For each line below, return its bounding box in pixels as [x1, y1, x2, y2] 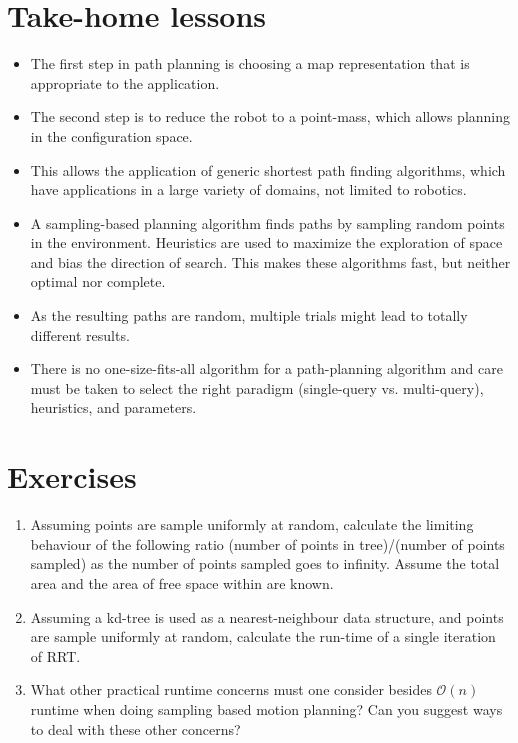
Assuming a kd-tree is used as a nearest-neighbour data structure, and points [30, 606, 504, 627]
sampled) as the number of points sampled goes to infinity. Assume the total [30, 553, 500, 574]
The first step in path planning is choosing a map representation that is [30, 53, 470, 74]
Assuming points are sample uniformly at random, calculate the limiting [30, 514, 474, 535]
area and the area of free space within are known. [30, 572, 334, 593]
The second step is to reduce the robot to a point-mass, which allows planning [30, 106, 511, 127]
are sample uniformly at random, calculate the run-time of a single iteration [30, 626, 496, 647]
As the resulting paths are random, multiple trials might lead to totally [30, 305, 468, 326]
